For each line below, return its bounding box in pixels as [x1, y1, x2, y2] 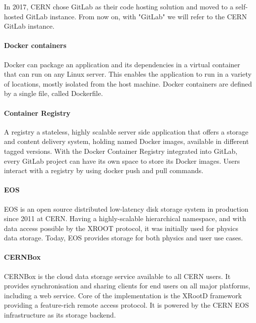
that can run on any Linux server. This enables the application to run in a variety [4, 69, 252, 79]
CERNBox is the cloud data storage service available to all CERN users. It [4, 271, 231, 281]
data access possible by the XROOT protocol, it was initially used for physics [4, 223, 238, 233]
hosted [4, 11, 24, 21]
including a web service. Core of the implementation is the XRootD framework [4, 290, 242, 300]
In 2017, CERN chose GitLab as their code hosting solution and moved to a [4, 1, 233, 11]
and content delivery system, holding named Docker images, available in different [4, 136, 249, 146]
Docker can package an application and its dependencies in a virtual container [4, 59, 240, 69]
